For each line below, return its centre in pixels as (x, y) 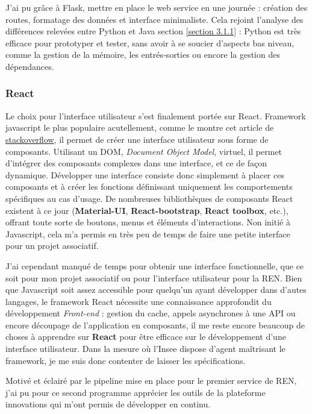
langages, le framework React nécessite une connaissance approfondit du (139, 301)
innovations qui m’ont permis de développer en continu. (108, 404)
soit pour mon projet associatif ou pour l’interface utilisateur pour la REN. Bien (154, 278)
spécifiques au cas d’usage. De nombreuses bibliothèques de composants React (149, 198)
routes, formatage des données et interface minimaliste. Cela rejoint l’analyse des (154, 19)
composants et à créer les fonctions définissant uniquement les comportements (149, 187)
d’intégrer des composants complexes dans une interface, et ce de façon (136, 163)
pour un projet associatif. (52, 246)
